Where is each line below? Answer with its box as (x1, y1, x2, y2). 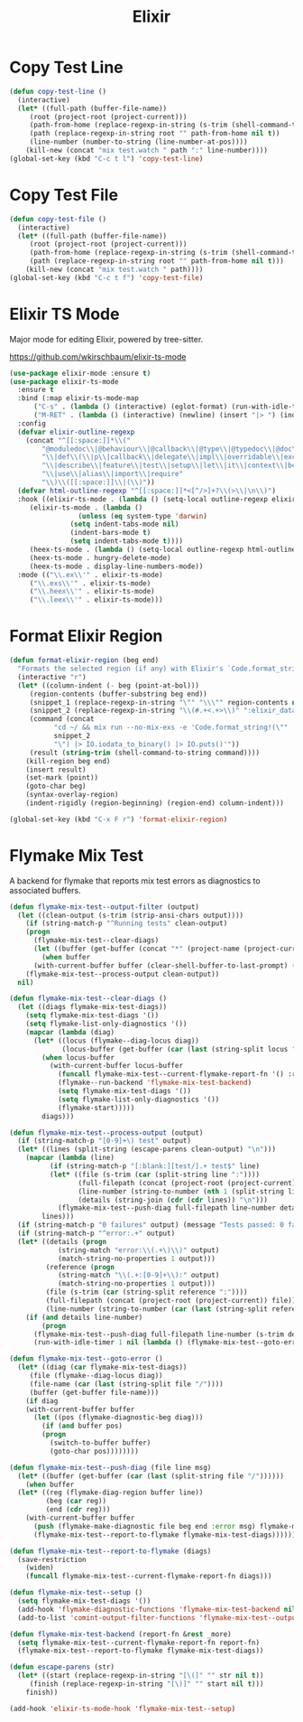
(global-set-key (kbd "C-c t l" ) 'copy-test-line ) (9, 154, 204, 164)
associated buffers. (9, 884, 81, 895)
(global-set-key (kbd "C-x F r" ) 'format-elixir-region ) (9, 815, 228, 824)
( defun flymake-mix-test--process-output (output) (9, 1128, 204, 1137)
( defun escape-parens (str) (9, 1662, 115, 1672)
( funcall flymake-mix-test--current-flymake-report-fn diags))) (25, 1572, 272, 1581)
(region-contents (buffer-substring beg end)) (29, 689, 207, 698)
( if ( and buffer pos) (41, 1421, 124, 1431)
